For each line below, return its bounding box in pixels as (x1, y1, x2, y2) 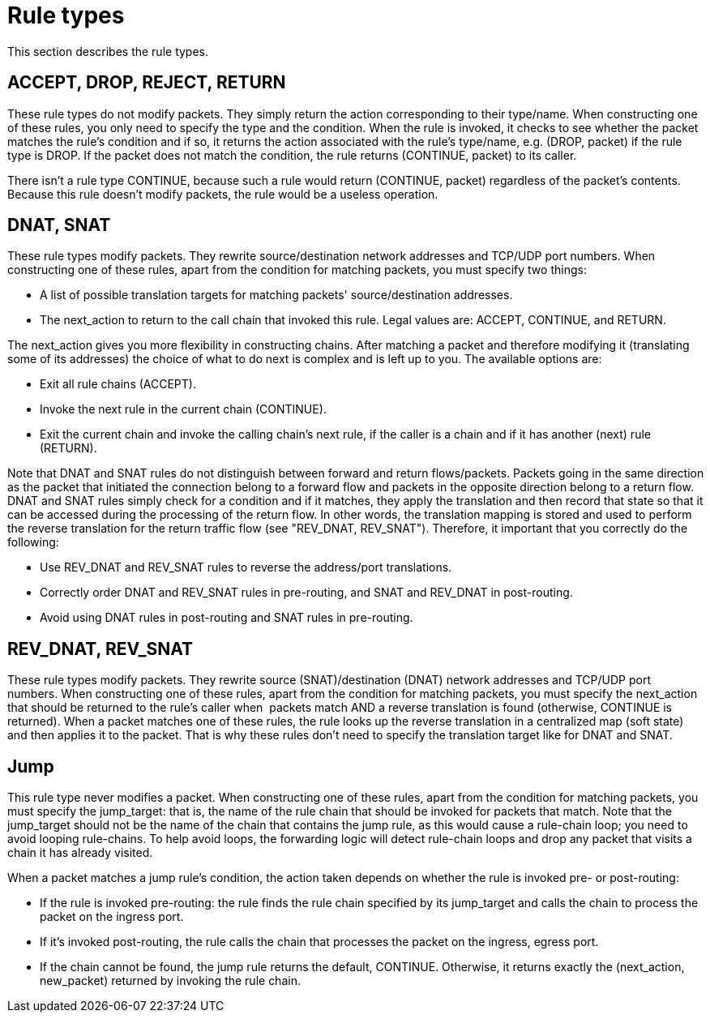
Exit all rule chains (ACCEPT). (40, 377, 196, 392)
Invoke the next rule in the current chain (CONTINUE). (40, 402, 327, 417)
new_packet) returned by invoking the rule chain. (40, 974, 301, 988)
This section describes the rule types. (7, 44, 209, 58)
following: (7, 535, 59, 550)
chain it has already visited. (7, 846, 153, 860)
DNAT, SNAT (7, 215, 111, 236)
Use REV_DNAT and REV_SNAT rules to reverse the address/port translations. (40, 560, 452, 575)
